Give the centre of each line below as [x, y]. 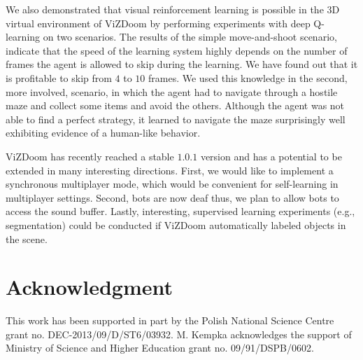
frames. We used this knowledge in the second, [248, 77]
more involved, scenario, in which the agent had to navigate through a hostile [172, 91]
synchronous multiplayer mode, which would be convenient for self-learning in [172, 184]
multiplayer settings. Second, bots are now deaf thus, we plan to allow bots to [172, 197]
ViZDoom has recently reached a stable [90, 156]
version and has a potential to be [271, 156]
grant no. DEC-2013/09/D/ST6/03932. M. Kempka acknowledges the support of [179, 334]
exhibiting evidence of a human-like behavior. [103, 133]
